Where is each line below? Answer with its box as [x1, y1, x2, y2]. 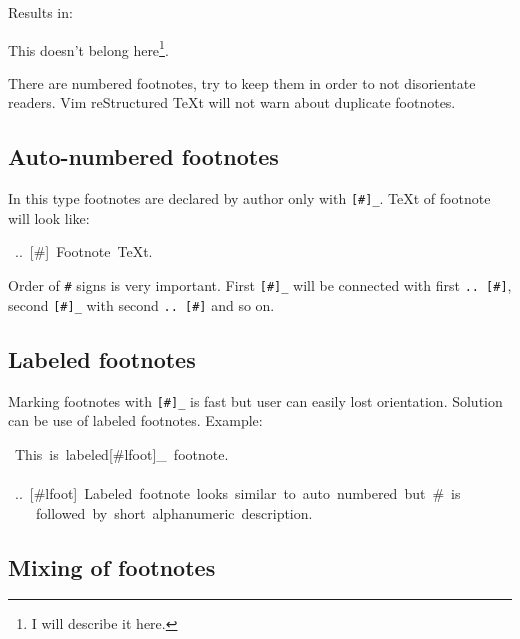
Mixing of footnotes [8, 551, 216, 582]
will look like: [8, 207, 90, 228]
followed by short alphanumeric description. [35, 502, 313, 523]
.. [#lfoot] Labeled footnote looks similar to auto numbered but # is [14, 483, 461, 504]
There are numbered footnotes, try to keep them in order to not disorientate [8, 72, 476, 93]
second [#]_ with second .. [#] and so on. [8, 294, 275, 315]
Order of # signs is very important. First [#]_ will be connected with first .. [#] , [8, 275, 512, 296]
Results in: [8, 2, 73, 22]
